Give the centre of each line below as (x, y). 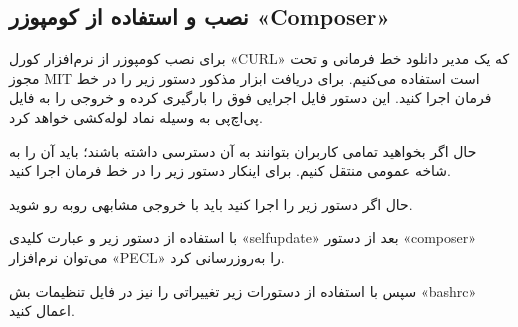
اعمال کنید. (42, 310)
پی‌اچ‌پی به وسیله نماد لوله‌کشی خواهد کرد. (136, 116)
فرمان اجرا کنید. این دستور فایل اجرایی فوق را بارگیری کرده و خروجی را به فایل (250, 97)
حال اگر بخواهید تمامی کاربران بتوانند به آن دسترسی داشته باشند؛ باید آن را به (243, 150)
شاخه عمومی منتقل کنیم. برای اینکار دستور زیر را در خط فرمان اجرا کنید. (230, 170)
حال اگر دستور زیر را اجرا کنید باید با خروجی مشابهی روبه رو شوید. (211, 203)
